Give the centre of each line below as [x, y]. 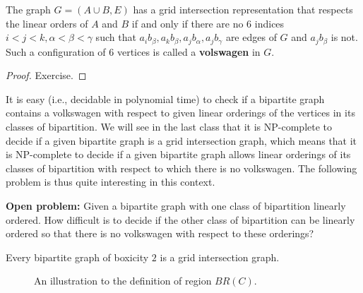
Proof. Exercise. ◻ [46, 75]
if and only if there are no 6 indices [208, 23]
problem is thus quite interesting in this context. [111, 182]
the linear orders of [47, 23]
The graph [28, 9]
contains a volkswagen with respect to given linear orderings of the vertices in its [180, 113]
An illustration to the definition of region [123, 281]
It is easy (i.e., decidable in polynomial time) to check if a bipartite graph [165, 98]
